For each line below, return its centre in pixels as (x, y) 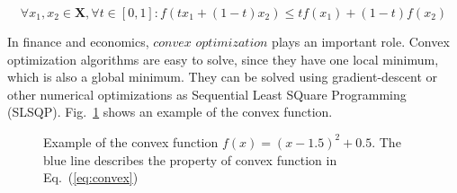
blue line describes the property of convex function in (190, 159)
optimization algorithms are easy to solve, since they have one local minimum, (223, 59)
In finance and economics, (78, 41)
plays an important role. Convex (361, 41)
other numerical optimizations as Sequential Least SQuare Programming (207, 94)
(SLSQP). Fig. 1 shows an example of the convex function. (170, 112)
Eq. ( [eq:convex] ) (91, 177)
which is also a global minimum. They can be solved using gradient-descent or (222, 77)
